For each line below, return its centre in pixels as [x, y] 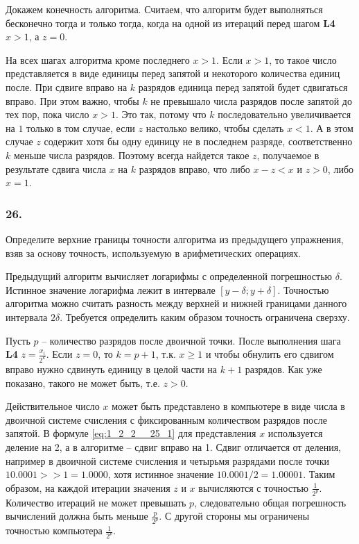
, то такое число [303, 59]
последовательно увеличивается [284, 114]
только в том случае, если [81, 127]
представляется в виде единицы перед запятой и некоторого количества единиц [173, 73]
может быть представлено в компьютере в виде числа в [228, 406]
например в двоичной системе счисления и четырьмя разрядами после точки [167, 460]
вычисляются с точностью [253, 487]
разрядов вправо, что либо [194, 168]
